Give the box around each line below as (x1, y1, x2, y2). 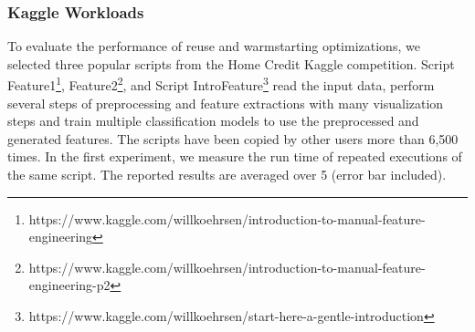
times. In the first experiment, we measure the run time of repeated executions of (7, 147, 462, 166)
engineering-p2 (28, 275, 111, 295)
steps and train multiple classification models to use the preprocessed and (7, 111, 419, 130)
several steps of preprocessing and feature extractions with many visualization (7, 93, 444, 112)
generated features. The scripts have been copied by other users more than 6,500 (7, 129, 459, 148)
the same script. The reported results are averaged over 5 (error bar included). (7, 165, 447, 184)
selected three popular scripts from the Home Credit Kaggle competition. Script (7, 54, 455, 73)
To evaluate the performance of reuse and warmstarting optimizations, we (7, 36, 420, 56)
